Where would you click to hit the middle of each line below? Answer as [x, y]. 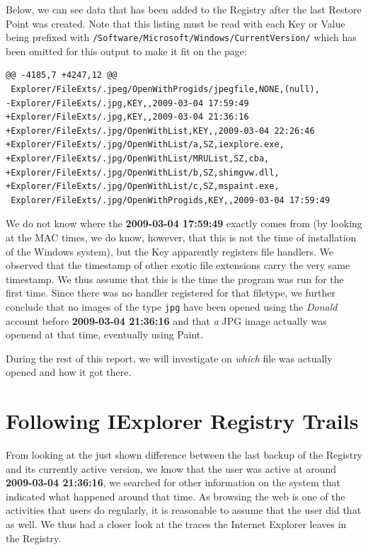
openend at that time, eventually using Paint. [105, 334]
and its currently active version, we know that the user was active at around [171, 468]
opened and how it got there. [69, 372]
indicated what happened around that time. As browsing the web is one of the [176, 496]
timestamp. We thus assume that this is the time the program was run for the [175, 279]
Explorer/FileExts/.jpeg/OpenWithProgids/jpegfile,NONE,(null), [165, 90]
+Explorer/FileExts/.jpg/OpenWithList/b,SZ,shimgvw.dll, [143, 172]
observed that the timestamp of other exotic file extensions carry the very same [178, 265]
